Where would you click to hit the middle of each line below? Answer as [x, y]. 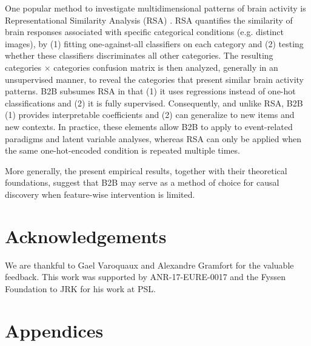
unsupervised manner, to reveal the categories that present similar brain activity [154, 79]
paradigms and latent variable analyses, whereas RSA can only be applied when [153, 138]
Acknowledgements [86, 236]
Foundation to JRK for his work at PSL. [80, 288]
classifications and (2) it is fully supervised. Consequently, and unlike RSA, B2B [154, 103]
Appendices [54, 330]
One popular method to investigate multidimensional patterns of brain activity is [155, 8]
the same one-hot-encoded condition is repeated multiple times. [122, 150]
